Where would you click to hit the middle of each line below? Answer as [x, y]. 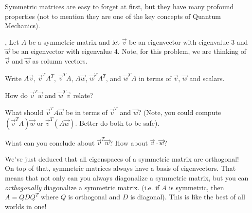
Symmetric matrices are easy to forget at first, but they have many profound [119, 6]
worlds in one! [26, 206]
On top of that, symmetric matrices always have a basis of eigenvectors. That [120, 168]
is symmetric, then [197, 187]
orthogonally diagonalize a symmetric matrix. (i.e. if [82, 187]
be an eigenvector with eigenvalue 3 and [189, 41]
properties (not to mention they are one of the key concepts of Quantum [113, 16]
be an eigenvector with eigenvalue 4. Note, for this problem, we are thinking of [129, 51]
